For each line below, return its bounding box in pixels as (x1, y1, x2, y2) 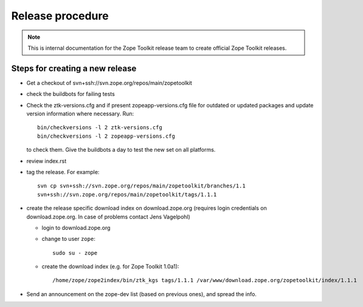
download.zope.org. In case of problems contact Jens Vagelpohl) (26, 213, 191, 220)
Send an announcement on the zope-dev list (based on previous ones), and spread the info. (26, 290, 257, 297)
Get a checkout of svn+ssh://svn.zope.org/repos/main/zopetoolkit (26, 79, 193, 86)
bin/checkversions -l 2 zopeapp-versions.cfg (37, 132, 176, 140)
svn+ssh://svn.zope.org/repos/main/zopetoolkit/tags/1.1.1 (37, 191, 217, 198)
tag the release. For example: (26, 168, 100, 175)
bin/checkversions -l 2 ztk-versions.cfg (37, 124, 162, 131)
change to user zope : (41, 235, 95, 243)
